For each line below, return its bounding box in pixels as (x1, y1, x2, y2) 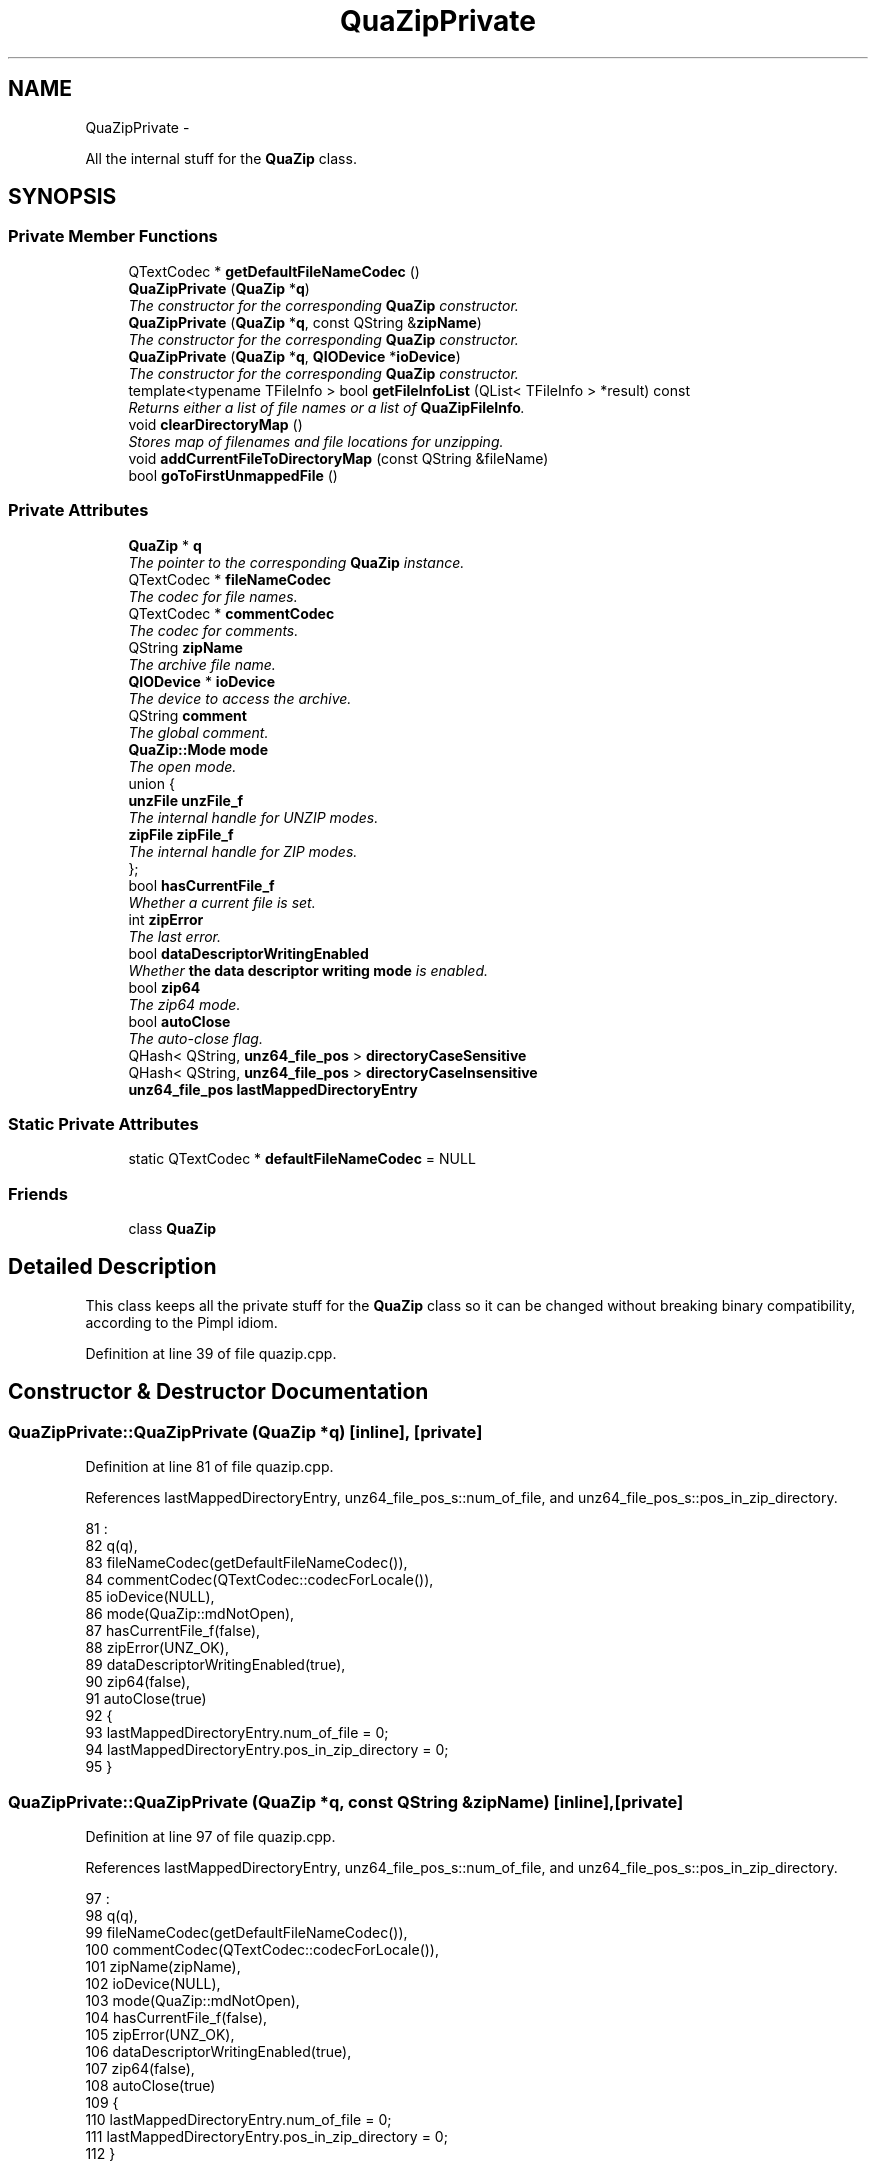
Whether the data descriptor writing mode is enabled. (128, 961, 489, 979)
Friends (8, 1183, 68, 1204)
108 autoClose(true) (85, 2076, 216, 2094)
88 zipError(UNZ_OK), (85, 1639, 229, 1657)
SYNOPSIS (8, 184, 117, 210)
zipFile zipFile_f (128, 825, 234, 843)
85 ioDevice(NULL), (85, 1588, 215, 1606)
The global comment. (128, 723, 269, 741)
